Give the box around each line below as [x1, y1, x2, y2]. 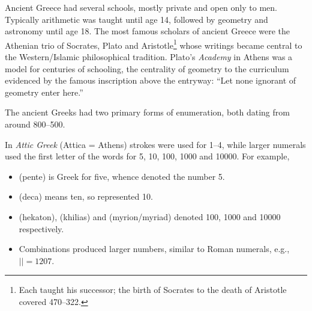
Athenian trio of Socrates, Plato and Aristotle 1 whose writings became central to [5, 37, 302, 51]
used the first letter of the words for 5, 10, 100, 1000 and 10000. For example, [5, 150, 290, 162]
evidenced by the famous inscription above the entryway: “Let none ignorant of [5, 74, 296, 87]
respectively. [19, 222, 64, 235]
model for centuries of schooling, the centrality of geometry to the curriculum [5, 62, 289, 75]
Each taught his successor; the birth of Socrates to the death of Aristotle [19, 283, 287, 296]
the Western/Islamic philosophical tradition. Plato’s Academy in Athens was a [5, 51, 293, 63]
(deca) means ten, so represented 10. [19, 190, 153, 203]
